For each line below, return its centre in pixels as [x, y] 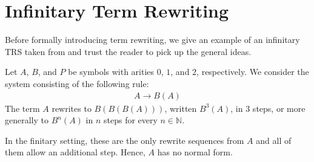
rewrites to [72, 108]
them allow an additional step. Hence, [75, 152]
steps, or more [279, 108]
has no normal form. [195, 152]
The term [22, 108]
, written [181, 108]
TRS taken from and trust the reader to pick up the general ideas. [128, 51]
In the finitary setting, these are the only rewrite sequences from [125, 140]
